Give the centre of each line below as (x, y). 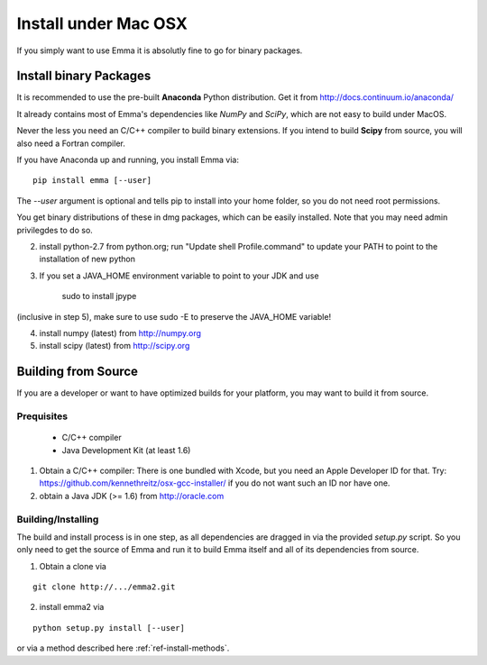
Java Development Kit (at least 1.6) (126, 450)
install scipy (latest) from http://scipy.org (115, 346)
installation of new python (87, 259)
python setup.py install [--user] (109, 628)
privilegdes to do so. (55, 230)
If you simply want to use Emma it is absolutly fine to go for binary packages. (160, 50)
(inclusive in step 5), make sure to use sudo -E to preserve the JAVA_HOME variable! (174, 316)
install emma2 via (72, 607)
